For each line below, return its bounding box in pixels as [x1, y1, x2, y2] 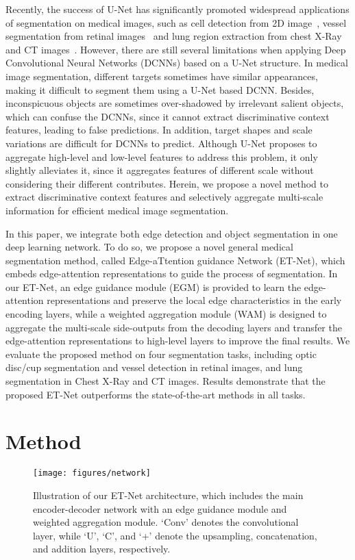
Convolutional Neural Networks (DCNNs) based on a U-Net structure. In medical [5, 55, 348, 70]
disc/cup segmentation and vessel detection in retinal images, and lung [5, 360, 303, 374]
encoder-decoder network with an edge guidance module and [33, 501, 287, 516]
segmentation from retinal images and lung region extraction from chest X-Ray [5, 29, 342, 43]
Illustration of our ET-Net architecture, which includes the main [33, 488, 304, 502]
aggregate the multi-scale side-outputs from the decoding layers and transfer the [5, 320, 342, 334]
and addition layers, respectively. [33, 542, 171, 556]
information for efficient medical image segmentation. [5, 203, 229, 217]
